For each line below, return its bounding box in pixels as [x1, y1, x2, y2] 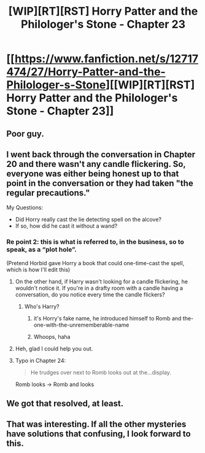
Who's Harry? [24, 303, 60, 310]
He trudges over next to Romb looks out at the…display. [30, 368, 172, 376]
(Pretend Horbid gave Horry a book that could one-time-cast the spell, [6, 259, 185, 266]
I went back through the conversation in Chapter [6, 149, 196, 160]
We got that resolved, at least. [6, 398, 124, 409]
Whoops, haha [33, 333, 71, 340]
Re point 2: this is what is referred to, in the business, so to [6, 238, 184, 246]
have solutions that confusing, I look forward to [6, 428, 191, 439]
